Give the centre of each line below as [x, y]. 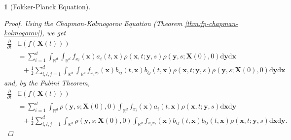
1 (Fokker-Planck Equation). [47, 6]
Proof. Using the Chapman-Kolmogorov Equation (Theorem [93, 23]
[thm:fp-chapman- [211, 23]
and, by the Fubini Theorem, [47, 83]
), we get [53, 33]
